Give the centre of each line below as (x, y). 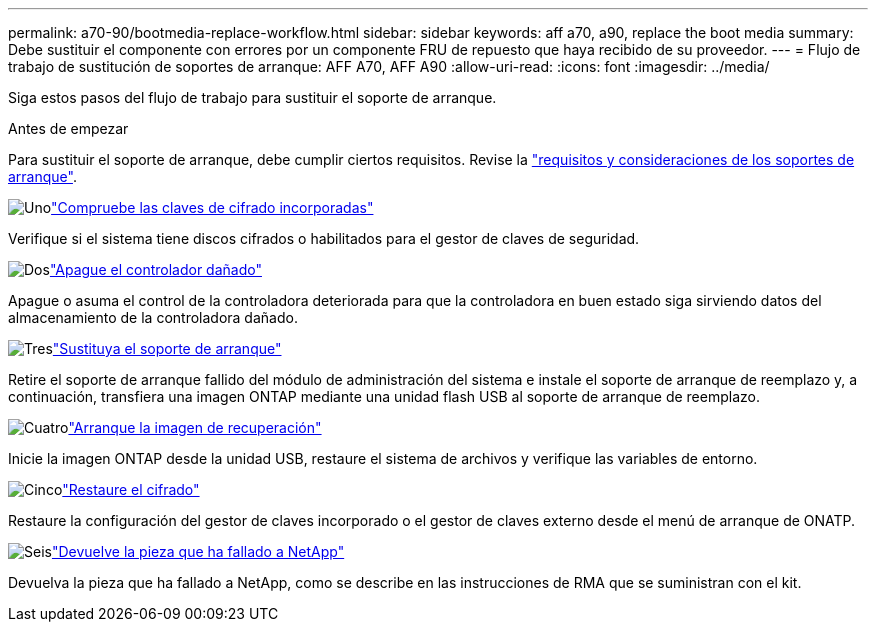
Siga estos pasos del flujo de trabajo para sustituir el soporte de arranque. (252, 97)
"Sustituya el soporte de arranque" (167, 348)
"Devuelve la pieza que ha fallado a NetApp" (198, 551)
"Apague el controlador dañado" (155, 269)
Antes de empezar (68, 128)
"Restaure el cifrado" (131, 489)
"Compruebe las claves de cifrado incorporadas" (212, 207)
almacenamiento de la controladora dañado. (153, 317)
